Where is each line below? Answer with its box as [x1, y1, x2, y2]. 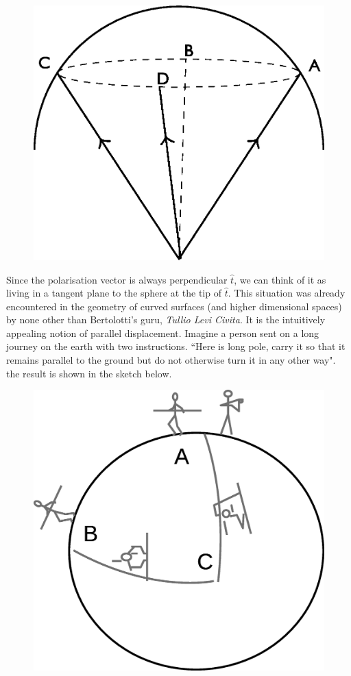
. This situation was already [228, 286, 346, 300]
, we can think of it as [234, 272, 326, 286]
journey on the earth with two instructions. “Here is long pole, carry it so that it [6, 339, 346, 353]
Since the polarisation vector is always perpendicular [6, 272, 228, 286]
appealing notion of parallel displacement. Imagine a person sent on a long [6, 325, 319, 340]
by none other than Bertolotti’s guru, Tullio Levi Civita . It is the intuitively [6, 312, 326, 327]
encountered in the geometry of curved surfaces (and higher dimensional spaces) [6, 299, 342, 313]
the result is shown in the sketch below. [6, 366, 172, 380]
